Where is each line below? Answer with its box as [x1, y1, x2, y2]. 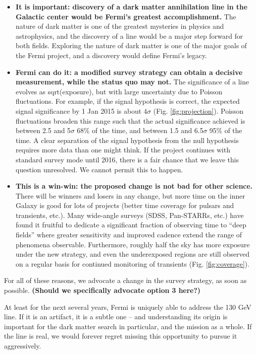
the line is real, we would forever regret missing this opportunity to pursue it [4, 331, 237, 341]
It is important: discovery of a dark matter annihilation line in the [15, 1, 248, 11]
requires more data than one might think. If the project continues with [15, 144, 230, 155]
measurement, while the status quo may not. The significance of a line [15, 76, 249, 87]
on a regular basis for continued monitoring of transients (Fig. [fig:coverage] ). [15, 258, 250, 269]
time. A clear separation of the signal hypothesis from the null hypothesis [15, 135, 239, 145]
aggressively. [4, 341, 41, 351]
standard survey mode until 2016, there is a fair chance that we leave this [15, 154, 239, 164]
